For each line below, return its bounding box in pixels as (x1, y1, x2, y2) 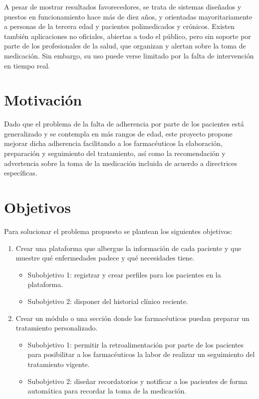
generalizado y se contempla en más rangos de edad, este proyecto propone (4, 128, 233, 138)
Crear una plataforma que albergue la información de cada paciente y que (15, 242, 242, 253)
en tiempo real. (4, 60, 50, 70)
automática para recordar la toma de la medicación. (27, 385, 187, 396)
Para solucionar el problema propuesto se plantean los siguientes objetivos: (4, 225, 233, 236)
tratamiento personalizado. (15, 322, 98, 333)
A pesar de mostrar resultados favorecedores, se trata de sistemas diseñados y (4, 1, 242, 11)
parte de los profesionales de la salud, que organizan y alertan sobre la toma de (4, 40, 246, 51)
